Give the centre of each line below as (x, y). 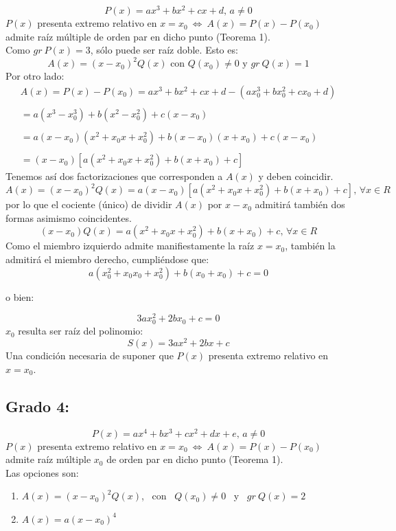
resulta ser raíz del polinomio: (81, 331)
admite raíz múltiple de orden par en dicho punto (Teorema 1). (138, 36)
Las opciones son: (42, 472)
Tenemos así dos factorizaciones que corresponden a (114, 176)
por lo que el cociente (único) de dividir (89, 204)
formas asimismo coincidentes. (69, 217)
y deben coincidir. (296, 176)
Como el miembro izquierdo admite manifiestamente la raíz (130, 246)
